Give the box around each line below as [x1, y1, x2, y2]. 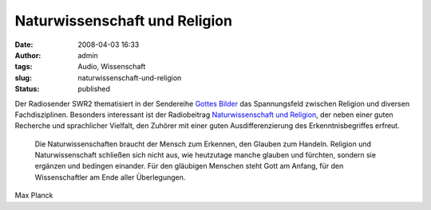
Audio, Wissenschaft [77, 62, 146, 72]
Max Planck [14, 191, 53, 200]
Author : [14, 50, 42, 60]
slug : [14, 72, 32, 83]
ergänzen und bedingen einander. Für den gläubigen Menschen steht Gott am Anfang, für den [34, 161, 344, 171]
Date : [14, 40, 34, 49]
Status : [14, 84, 40, 94]
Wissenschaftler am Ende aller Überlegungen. [34, 172, 186, 182]
